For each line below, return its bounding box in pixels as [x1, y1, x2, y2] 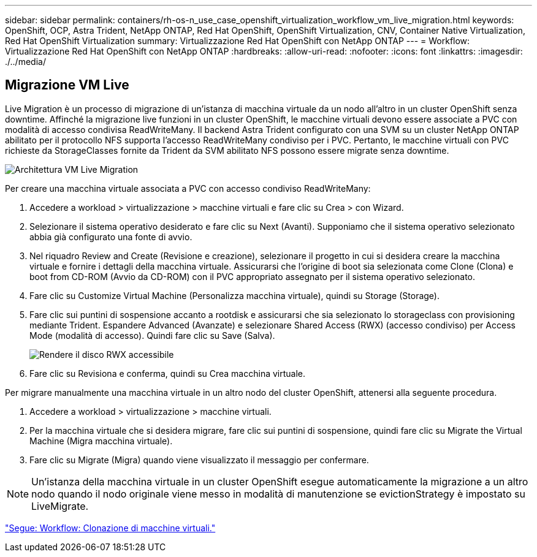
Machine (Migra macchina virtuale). [29, 435, 173, 446]
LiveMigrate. [31, 499, 89, 512]
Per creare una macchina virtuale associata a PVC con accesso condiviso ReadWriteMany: [5, 183, 371, 194]
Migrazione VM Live [5, 77, 129, 93]
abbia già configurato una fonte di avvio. [29, 231, 192, 242]
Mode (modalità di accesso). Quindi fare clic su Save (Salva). [29, 330, 275, 341]
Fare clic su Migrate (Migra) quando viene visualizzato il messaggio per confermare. [29, 454, 369, 465]
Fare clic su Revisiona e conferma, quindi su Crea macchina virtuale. [29, 368, 306, 379]
